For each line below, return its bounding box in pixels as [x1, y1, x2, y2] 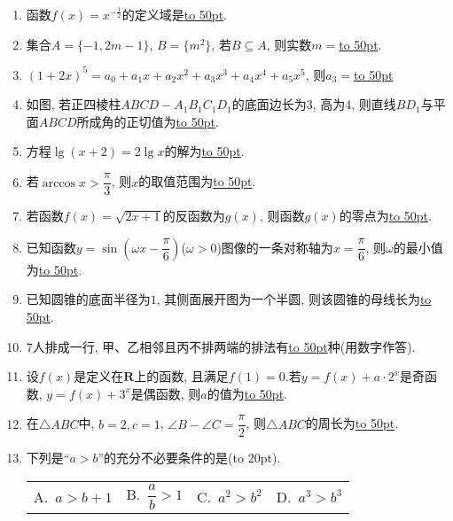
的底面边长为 [231, 95, 307, 113]
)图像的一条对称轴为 [216, 237, 333, 256]
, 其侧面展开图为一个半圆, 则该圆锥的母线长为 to [156, 290, 432, 308]
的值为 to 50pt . [207, 384, 287, 402]
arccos [42, 176, 76, 190]
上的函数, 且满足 [134, 367, 229, 385]
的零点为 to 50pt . [339, 206, 432, 225]
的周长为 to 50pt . [305, 414, 399, 432]
